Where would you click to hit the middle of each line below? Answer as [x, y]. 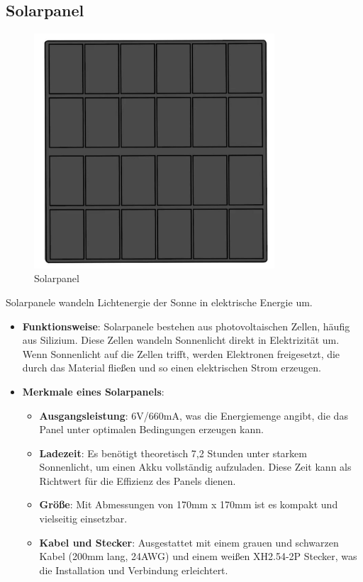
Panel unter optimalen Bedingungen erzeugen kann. [151, 429]
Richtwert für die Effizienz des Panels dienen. [138, 480]
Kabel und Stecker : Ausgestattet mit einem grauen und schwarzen [189, 542]
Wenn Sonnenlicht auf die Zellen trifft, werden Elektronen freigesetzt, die [181, 353]
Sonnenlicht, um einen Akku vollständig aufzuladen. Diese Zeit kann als [195, 467]
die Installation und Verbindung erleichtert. [134, 570]
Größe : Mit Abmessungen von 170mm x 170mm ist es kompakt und [189, 504]
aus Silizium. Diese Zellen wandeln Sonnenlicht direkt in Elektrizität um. [181, 340]
